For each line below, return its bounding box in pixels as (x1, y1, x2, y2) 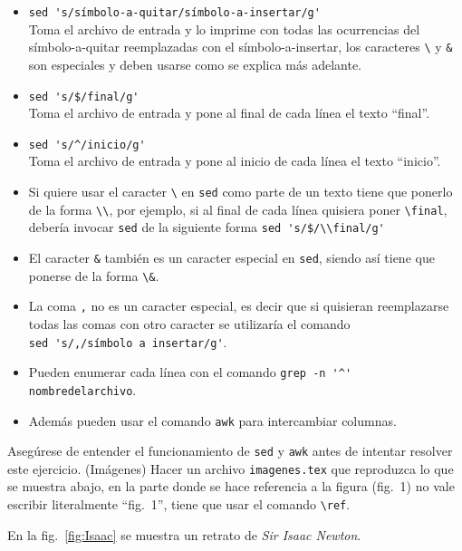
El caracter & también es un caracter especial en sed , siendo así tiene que (28, 247, 435, 266)
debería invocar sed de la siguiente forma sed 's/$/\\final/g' (28, 217, 385, 237)
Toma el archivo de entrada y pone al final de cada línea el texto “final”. (28, 103, 430, 122)
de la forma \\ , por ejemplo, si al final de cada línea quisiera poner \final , (28, 199, 448, 218)
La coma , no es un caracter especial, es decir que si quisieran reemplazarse (28, 296, 449, 315)
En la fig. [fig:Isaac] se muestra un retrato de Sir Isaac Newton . (7, 525, 361, 544)
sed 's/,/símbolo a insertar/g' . (28, 332, 227, 351)
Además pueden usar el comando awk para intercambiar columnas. (28, 411, 397, 430)
